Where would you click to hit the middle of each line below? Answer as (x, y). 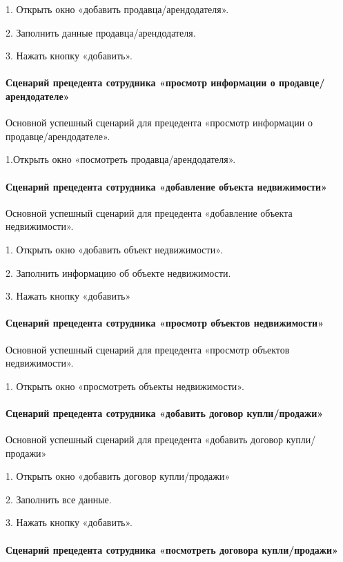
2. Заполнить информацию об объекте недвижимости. (118, 272)
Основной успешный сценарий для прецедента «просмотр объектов (148, 349)
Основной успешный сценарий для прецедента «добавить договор (145, 439)
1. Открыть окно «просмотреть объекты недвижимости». (125, 386)
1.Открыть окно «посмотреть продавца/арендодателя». (121, 159)
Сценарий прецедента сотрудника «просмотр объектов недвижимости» (165, 323)
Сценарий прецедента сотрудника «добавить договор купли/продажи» (165, 413)
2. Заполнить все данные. (59, 499)
